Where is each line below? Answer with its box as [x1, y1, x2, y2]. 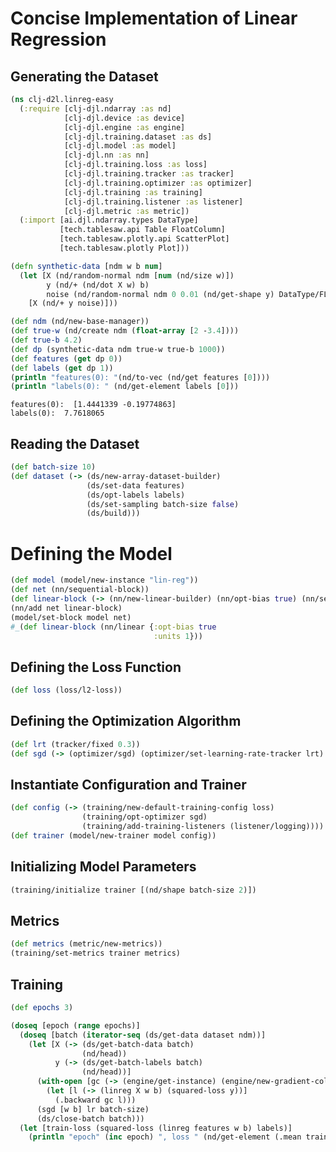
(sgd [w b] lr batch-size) [36, 1104, 150, 1114]
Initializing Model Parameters [10, 858, 197, 876]
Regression [10, 28, 107, 51]
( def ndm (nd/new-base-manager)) [10, 317, 150, 327]
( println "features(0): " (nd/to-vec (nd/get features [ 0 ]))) [10, 372, 271, 382]
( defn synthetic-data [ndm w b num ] [10, 261, 163, 271]
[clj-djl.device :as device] [63, 113, 186, 123]
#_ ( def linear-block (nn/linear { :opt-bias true [10, 622, 217, 632]
